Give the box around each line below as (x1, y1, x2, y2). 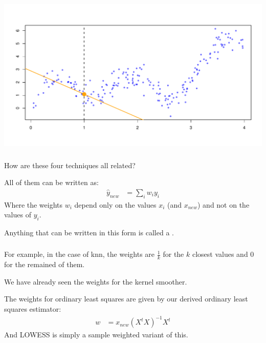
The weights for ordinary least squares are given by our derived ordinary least (4, 293, 248, 304)
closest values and (192, 249, 248, 259)
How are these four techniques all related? (4, 159, 136, 170)
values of (4, 209, 31, 220)
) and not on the (197, 199, 250, 210)
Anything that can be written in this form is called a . (4, 227, 174, 237)
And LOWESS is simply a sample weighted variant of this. (4, 329, 188, 340)
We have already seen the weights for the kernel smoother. (4, 276, 187, 287)
